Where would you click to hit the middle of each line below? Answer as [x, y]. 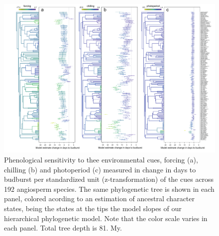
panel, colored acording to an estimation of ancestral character [100, 198]
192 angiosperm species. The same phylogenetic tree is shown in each [109, 189]
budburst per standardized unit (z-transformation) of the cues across [109, 179]
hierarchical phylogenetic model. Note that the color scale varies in [106, 218]
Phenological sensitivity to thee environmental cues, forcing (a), [101, 159]
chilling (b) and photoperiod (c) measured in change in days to [100, 169]
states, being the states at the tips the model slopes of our [93, 208]
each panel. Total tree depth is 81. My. [63, 228]
